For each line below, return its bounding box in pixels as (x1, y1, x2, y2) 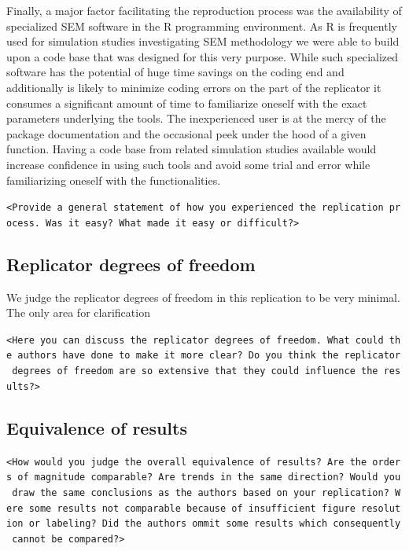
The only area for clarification (6, 304, 150, 321)
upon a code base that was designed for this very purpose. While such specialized (6, 48, 399, 64)
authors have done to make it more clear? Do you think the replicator (17, 350, 401, 362)
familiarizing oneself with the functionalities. (6, 171, 221, 188)
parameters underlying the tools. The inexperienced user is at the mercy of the (6, 110, 386, 127)
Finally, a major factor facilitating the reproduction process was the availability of (6, 2, 402, 18)
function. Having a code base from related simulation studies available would (6, 141, 377, 157)
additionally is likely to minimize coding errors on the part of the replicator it (6, 79, 381, 95)
